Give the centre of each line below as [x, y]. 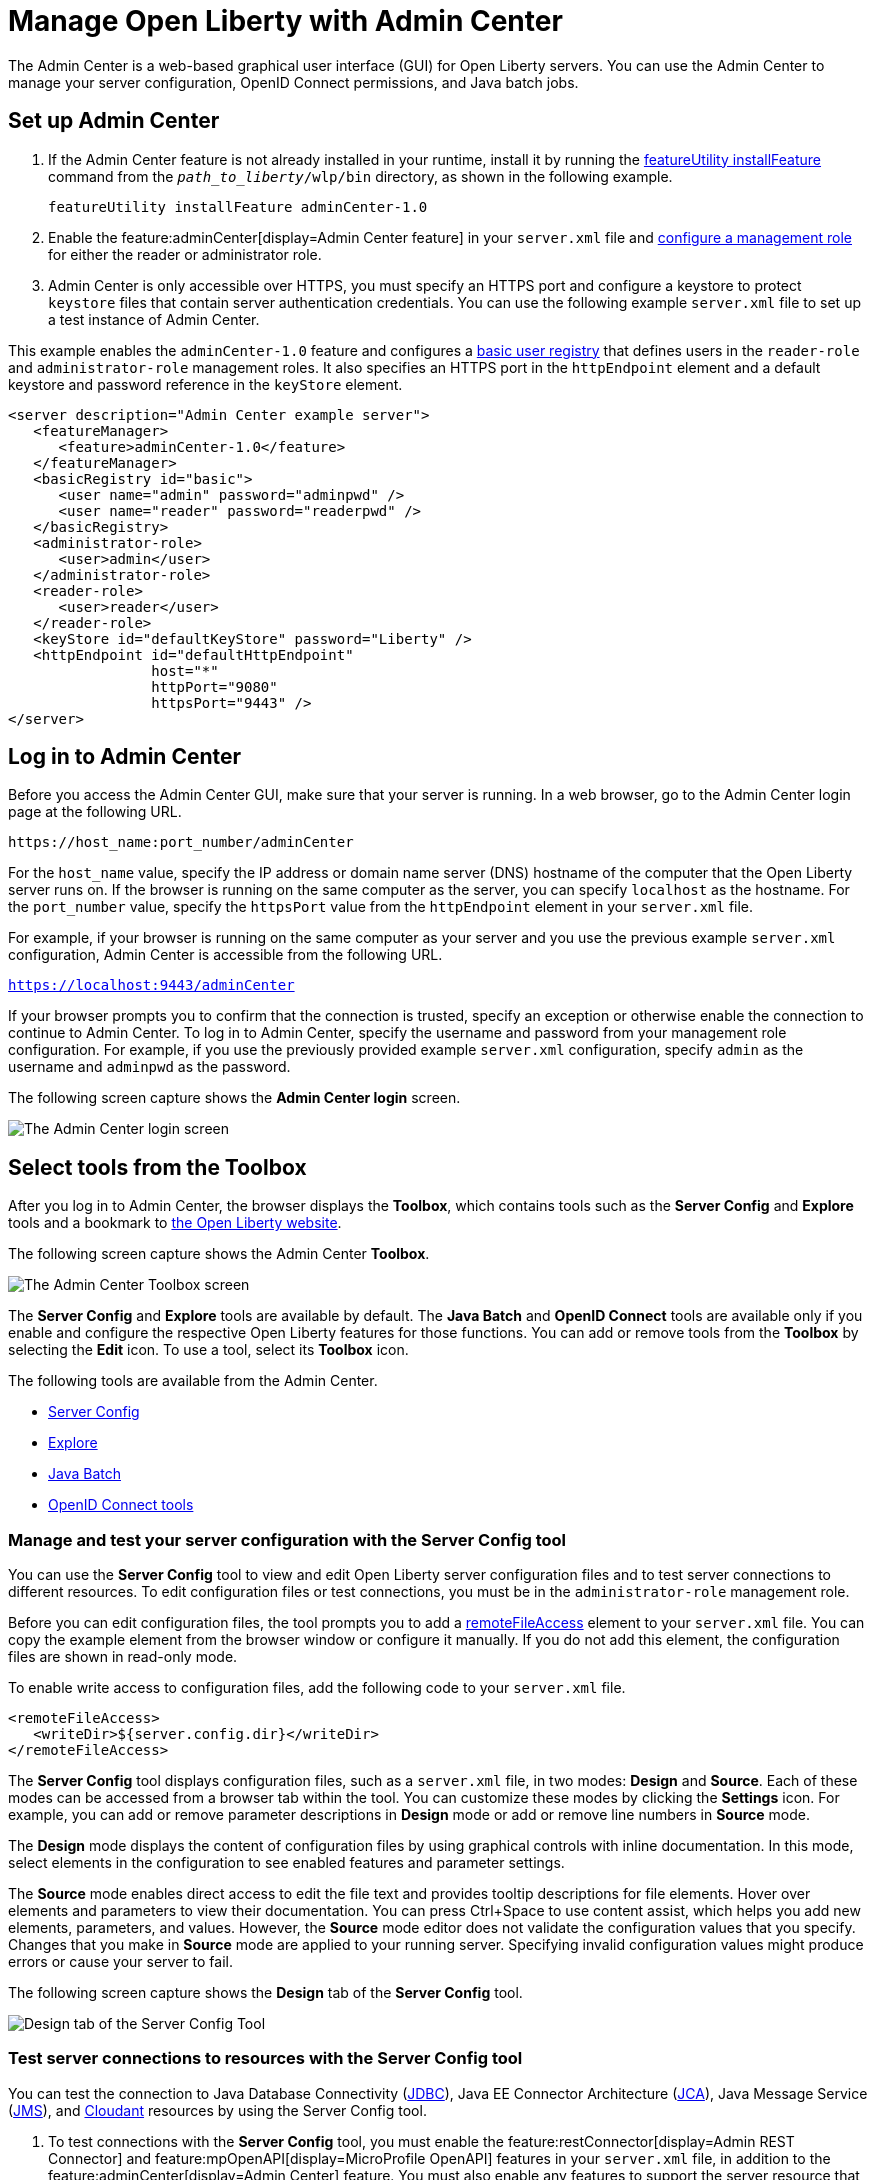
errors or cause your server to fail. [120, 1962]
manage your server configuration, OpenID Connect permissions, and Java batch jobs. [293, 82]
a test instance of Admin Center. [154, 319]
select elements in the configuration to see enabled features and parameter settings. [286, 1863]
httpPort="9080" [214, 686]
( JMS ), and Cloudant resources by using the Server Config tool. [217, 2110]
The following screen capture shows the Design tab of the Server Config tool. [265, 1993]
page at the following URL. [95, 812]
